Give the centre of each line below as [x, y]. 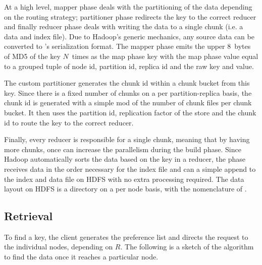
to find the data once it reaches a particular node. [81, 257]
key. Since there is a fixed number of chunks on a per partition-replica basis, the [128, 92]
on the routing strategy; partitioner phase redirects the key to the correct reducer [130, 16]
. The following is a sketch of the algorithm [187, 247]
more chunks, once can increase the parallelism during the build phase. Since [123, 149]
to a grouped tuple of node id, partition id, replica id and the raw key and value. [129, 66]
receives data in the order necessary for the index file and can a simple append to [130, 169]
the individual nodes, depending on [59, 247]
